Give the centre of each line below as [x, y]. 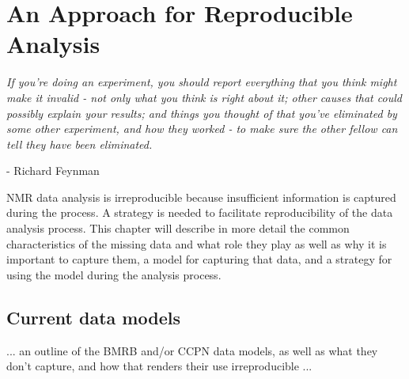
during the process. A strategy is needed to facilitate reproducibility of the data [200, 212]
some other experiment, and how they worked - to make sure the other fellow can [202, 129]
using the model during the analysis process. [114, 274]
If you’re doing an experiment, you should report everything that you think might [202, 82]
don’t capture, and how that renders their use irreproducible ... [159, 366]
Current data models [93, 317]
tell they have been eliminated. [80, 144]
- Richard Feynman [53, 171]
